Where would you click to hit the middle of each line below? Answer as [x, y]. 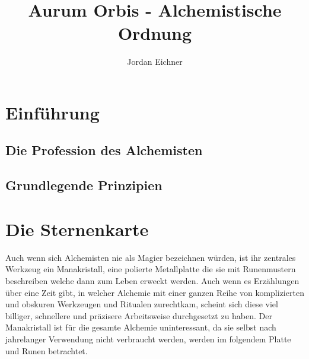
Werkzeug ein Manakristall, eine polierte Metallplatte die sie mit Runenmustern [151, 269]
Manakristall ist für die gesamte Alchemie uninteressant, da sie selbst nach [141, 327]
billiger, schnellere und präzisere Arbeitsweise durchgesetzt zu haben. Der [139, 315]
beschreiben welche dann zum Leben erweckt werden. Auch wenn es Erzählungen [152, 280]
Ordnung [155, 33]
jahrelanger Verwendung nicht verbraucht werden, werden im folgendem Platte [148, 338]
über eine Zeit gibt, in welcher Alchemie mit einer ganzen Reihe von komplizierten [155, 292]
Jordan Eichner [155, 62]
